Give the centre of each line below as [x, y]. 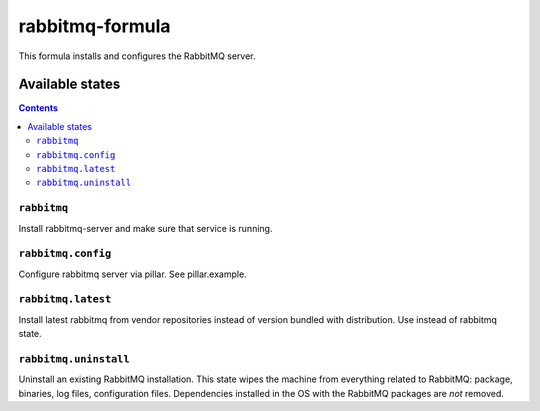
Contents [38, 108]
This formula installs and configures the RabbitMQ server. [137, 56]
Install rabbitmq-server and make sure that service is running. [145, 228]
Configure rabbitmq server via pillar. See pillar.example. [132, 274]
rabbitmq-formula [94, 26]
